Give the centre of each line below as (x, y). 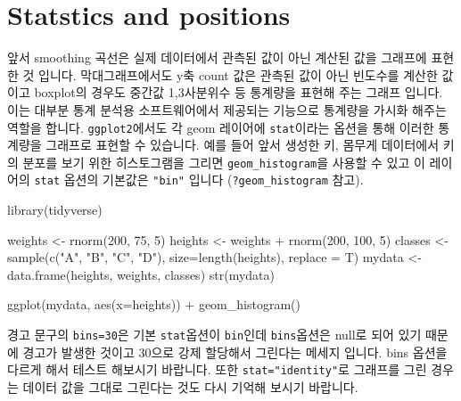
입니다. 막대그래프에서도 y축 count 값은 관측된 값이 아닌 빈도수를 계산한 (238, 74)
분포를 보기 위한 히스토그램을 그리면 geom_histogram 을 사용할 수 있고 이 (224, 162)
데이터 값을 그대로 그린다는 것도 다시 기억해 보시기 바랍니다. (190, 386)
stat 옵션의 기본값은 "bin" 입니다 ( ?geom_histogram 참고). (199, 180)
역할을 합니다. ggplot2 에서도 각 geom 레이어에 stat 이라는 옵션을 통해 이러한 (221, 127)
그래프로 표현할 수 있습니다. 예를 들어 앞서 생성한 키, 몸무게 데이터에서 (243, 145)
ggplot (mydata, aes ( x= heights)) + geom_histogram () (154, 304)
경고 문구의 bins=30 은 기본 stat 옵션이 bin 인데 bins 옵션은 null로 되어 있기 (214, 335)
